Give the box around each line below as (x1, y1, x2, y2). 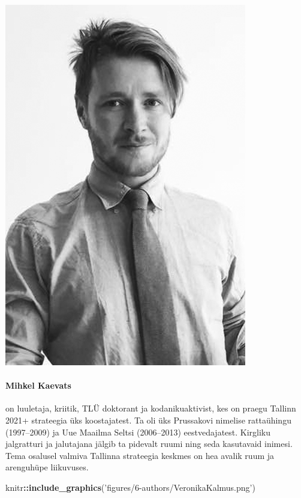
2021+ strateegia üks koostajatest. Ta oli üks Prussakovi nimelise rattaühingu (5, 413, 291, 426)
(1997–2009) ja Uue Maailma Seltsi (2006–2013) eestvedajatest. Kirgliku (5, 425, 271, 438)
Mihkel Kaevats (5, 379, 71, 392)
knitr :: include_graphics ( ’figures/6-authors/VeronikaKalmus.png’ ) (5, 481, 255, 493)
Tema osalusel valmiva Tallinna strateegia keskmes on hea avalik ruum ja (5, 449, 275, 461)
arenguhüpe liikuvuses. (5, 461, 89, 473)
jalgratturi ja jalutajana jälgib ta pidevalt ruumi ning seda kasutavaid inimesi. (5, 437, 293, 450)
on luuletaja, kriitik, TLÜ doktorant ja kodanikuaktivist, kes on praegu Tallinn (5, 402, 296, 414)
